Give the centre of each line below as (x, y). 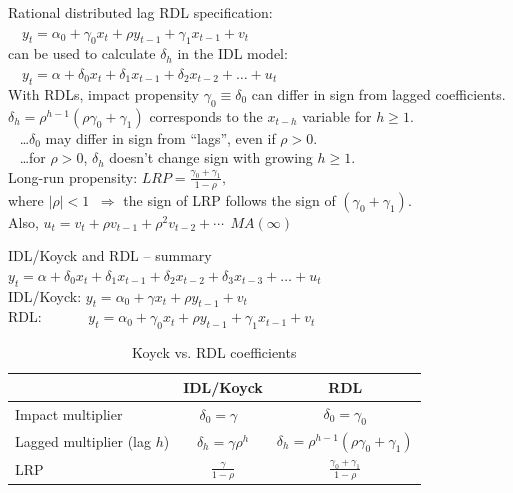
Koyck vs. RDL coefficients (214, 352)
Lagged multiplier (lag (83, 440)
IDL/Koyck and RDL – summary (110, 255)
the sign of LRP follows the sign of (229, 199)
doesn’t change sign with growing (211, 157)
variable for (337, 115)
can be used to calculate (82, 53)
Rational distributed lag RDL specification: (140, 12)
